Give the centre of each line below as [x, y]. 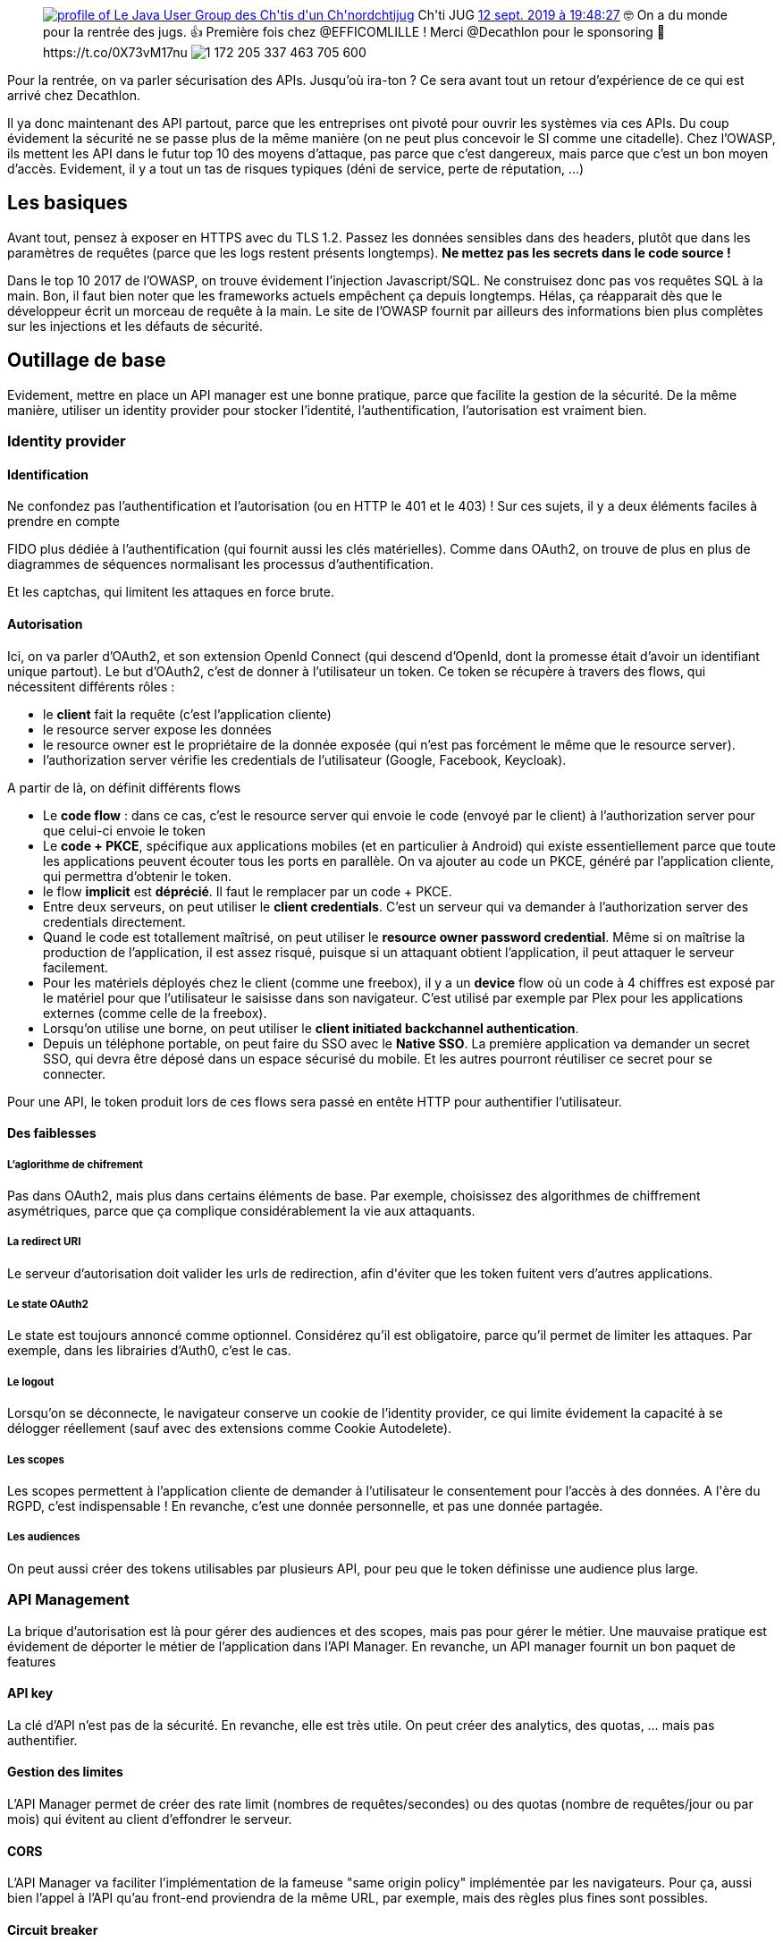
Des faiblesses [52, 1133]
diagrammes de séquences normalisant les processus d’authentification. [221, 564]
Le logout [31, 1382]
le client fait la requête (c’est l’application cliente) [187, 714]
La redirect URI [44, 1242]
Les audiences [44, 1537]
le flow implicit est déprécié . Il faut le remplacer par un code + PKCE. [248, 891]
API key [30, 1693]
